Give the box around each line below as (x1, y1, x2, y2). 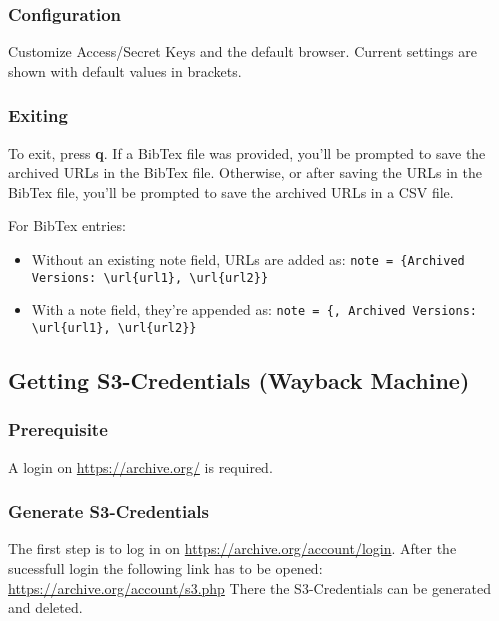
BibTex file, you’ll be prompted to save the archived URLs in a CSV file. (8, 181, 454, 202)
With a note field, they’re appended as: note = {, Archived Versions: (31, 299, 477, 320)
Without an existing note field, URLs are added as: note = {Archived (31, 249, 465, 269)
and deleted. (8, 597, 83, 618)
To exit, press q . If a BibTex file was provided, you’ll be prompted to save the (8, 142, 486, 163)
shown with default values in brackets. (8, 60, 242, 81)
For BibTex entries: (8, 215, 126, 236)
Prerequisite (8, 417, 108, 442)
